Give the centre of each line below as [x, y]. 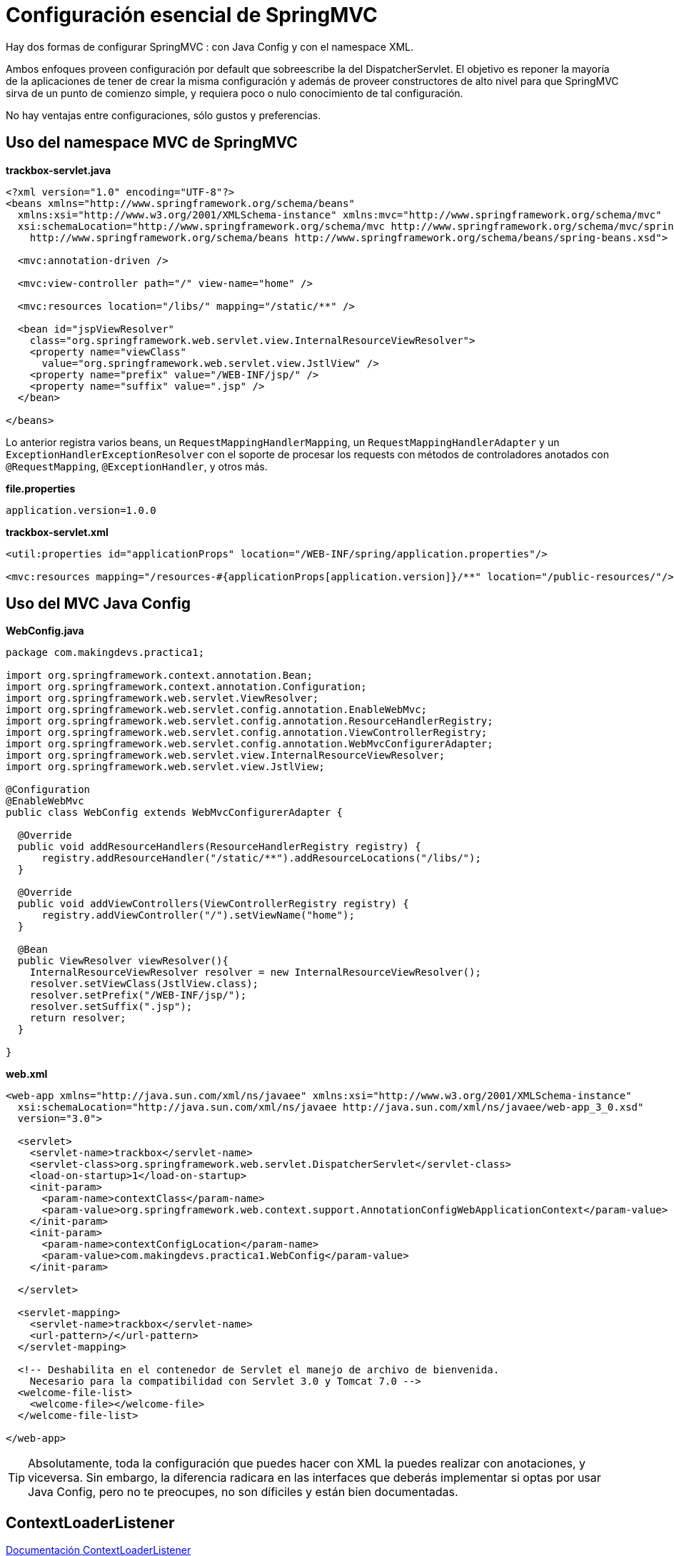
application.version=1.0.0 [81, 510]
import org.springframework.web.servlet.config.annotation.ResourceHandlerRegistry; [250, 721]
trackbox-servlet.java [59, 170]
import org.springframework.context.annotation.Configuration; [186, 687]
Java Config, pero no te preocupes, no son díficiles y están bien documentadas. [243, 1492]
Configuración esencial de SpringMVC [192, 15]
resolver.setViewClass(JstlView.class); [144, 984]
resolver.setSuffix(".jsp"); [111, 1007]
